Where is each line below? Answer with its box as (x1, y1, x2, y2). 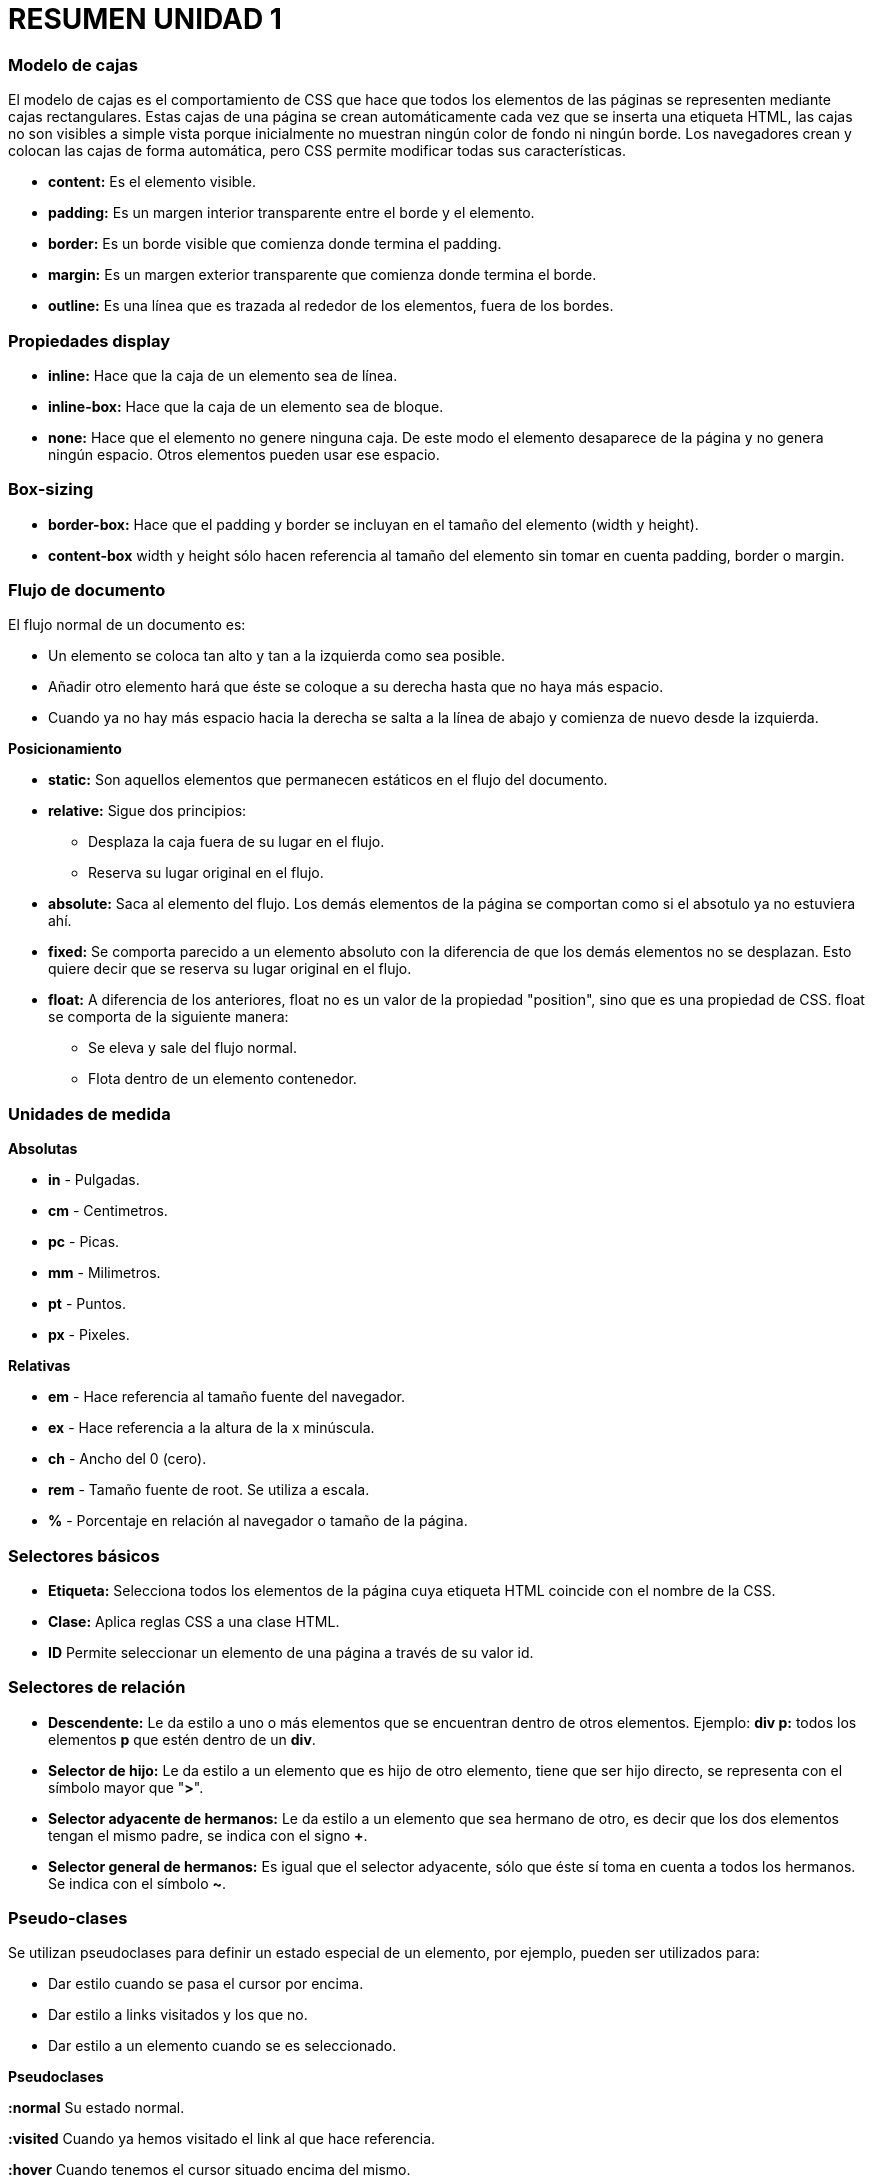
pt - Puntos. (48, 1295, 127, 1313)
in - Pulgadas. (48, 1171, 140, 1189)
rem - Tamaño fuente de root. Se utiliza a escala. (48, 1481, 370, 1499)
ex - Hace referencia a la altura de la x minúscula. (48, 1419, 375, 1437)
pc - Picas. (48, 1233, 120, 1251)
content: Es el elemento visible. (48, 173, 256, 191)
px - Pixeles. (48, 1326, 130, 1344)
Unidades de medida (8, 1103, 171, 1124)
